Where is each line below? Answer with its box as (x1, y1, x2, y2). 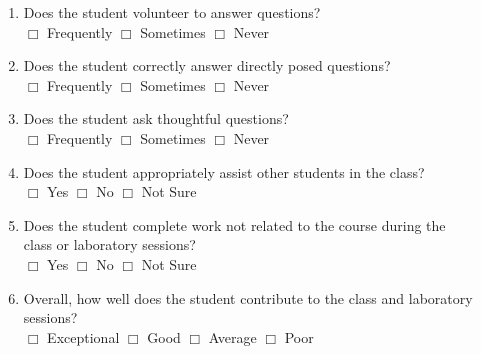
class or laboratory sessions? (23, 234, 196, 255)
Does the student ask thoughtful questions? (23, 108, 289, 129)
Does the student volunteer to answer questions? (23, 2, 321, 22)
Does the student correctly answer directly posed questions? (23, 55, 391, 76)
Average (208, 326, 257, 347)
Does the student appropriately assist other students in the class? (23, 161, 425, 182)
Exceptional (47, 326, 120, 347)
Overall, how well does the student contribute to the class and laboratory (23, 287, 473, 308)
